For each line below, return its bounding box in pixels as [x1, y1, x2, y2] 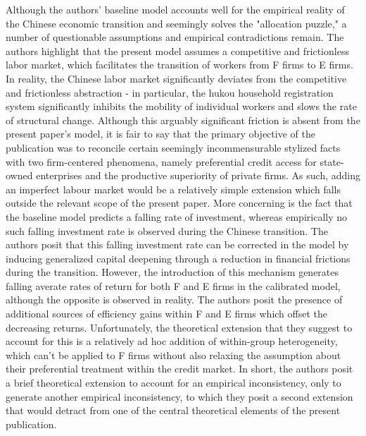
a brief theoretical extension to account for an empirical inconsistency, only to [6, 375, 341, 390]
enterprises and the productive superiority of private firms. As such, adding [36, 168, 360, 183]
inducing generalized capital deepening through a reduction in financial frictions [6, 250, 351, 265]
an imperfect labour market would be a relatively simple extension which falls [6, 181, 341, 196]
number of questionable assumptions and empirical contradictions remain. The [6, 30, 344, 44]
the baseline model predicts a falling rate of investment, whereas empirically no [6, 209, 348, 224]
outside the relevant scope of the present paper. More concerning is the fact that [6, 195, 353, 210]
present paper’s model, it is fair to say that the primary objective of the [6, 126, 315, 141]
